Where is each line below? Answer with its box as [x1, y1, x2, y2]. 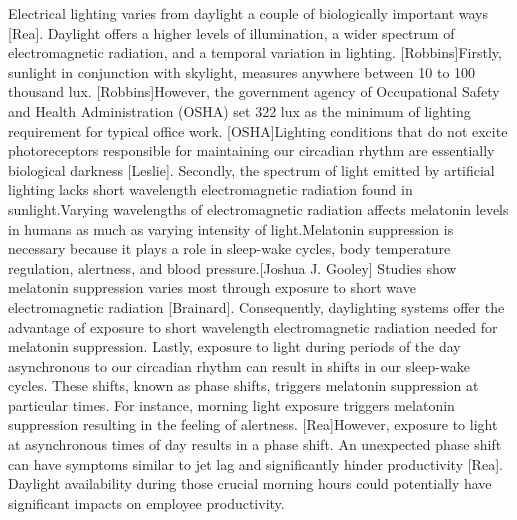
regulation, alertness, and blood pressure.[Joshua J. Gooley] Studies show [8, 257, 457, 278]
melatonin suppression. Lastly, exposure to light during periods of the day [8, 336, 461, 357]
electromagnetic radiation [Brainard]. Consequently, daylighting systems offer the [8, 296, 505, 317]
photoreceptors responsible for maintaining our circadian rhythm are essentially [8, 140, 495, 161]
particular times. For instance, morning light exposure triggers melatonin [8, 394, 455, 415]
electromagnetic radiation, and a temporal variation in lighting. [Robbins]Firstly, [8, 42, 502, 63]
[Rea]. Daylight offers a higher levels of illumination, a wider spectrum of [8, 22, 455, 43]
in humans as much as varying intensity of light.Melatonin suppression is [8, 218, 454, 239]
